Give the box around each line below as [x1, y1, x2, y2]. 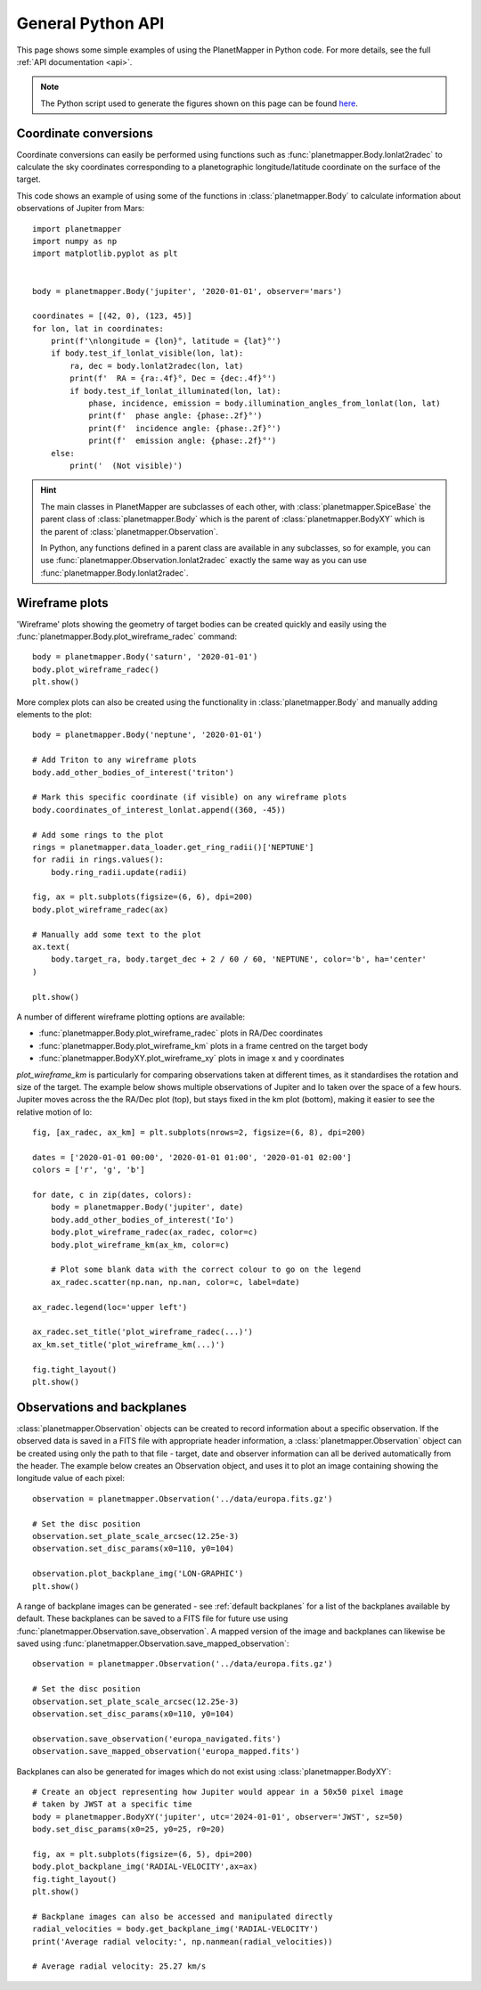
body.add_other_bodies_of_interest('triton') [32, 767, 235, 777]
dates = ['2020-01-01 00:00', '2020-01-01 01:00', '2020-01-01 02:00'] [32, 1152, 352, 1162]
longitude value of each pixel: [16, 1473, 125, 1484]
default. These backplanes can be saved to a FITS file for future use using [16, 1613, 289, 1624]
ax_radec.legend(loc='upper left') [32, 1302, 188, 1312]
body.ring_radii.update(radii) [50, 867, 188, 877]
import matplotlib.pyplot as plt [32, 249, 178, 258]
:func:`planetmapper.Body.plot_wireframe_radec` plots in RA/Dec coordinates [38, 1028, 323, 1038]
